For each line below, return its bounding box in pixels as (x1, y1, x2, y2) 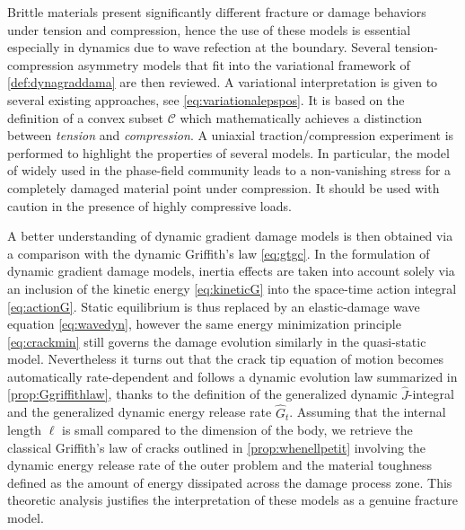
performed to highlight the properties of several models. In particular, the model (7, 143, 450, 162)
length (7, 420, 42, 439)
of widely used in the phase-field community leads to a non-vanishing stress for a (7, 161, 452, 180)
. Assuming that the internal (289, 402, 446, 421)
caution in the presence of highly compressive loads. (7, 196, 292, 215)
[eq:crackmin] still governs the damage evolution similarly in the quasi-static (7, 331, 426, 350)
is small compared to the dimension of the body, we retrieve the (62, 420, 413, 439)
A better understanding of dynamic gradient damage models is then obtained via (7, 226, 453, 245)
